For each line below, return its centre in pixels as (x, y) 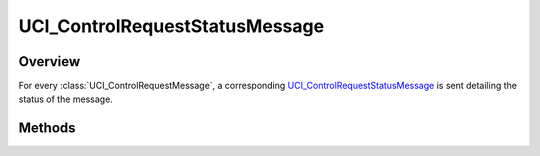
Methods (47, 128)
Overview (49, 61)
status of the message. (66, 99)
